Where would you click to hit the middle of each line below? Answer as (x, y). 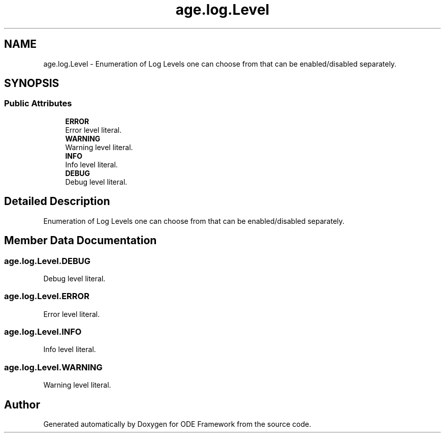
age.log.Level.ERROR (47, 296)
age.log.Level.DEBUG (47, 261)
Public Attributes (38, 104)
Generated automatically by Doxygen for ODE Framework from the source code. (177, 424)
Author (22, 404)
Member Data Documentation (81, 241)
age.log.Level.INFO (43, 332)
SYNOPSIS (32, 83)
